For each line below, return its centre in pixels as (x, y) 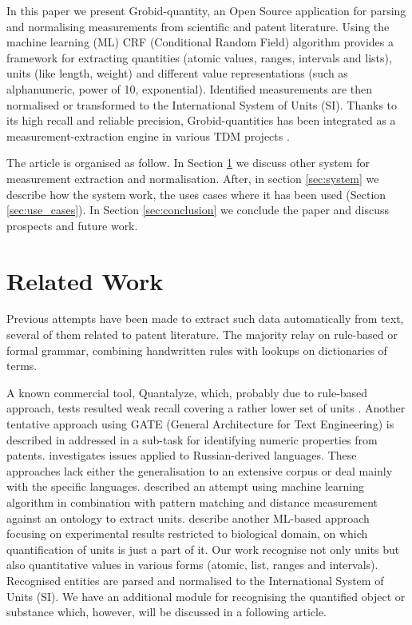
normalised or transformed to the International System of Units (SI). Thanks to (202, 104)
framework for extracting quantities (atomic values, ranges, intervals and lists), (199, 57)
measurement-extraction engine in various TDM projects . (148, 135)
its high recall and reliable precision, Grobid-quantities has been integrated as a (201, 120)
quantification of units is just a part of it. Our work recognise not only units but (203, 549)
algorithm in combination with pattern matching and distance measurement (192, 502)
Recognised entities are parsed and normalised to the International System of (195, 580)
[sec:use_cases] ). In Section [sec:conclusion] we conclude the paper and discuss (198, 210)
